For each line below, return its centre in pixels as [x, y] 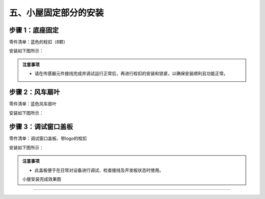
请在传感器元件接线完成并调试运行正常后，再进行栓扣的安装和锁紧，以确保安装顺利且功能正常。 [131, 74]
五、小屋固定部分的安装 [56, 13]
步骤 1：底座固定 [34, 30]
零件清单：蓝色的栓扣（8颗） [39, 42]
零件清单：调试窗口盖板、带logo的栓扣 [48, 138]
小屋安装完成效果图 [42, 179]
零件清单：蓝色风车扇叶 [33, 104]
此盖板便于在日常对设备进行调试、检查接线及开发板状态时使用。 [99, 170]
